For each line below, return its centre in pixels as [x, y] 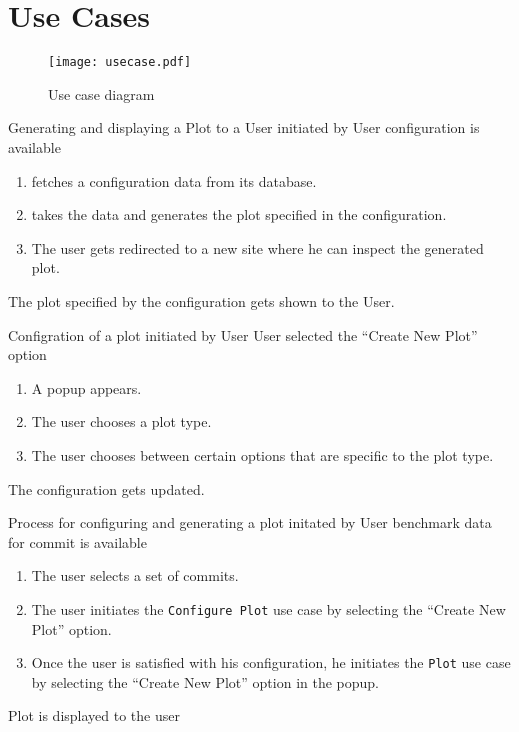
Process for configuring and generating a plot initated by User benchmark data [250, 522]
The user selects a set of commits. [135, 575]
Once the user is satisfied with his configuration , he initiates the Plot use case [271, 662]
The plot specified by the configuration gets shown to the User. [201, 300]
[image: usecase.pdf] [120, 62]
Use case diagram [101, 93]
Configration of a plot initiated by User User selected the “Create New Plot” [243, 334]
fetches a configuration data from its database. [174, 180]
